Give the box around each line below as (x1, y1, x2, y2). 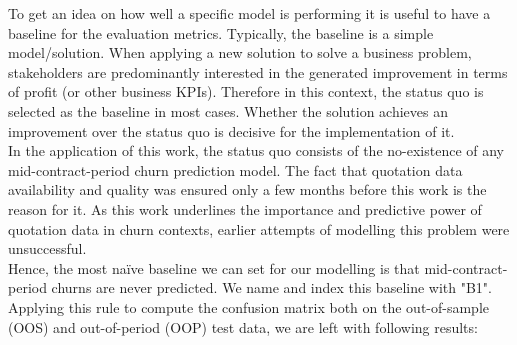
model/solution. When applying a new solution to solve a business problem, (8, 42, 472, 63)
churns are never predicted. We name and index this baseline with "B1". (51, 277, 492, 298)
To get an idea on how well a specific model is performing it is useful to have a (8, 3, 491, 23)
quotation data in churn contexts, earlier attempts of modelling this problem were (8, 218, 510, 239)
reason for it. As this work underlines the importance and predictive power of (8, 198, 482, 219)
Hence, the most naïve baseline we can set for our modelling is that (8, 257, 420, 278)
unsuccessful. (8, 238, 87, 259)
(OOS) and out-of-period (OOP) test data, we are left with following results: (8, 316, 478, 337)
